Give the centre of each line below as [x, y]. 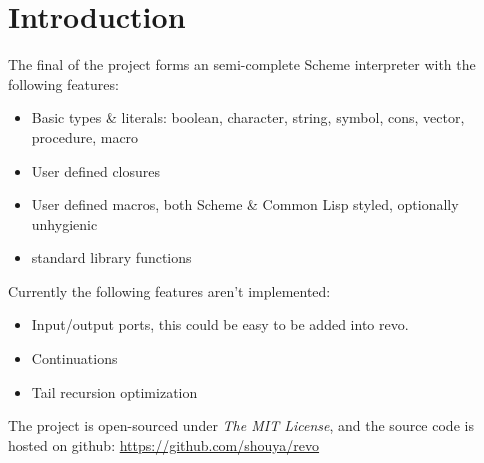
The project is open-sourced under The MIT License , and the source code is [241, 425]
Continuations [74, 358]
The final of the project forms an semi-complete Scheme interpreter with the [242, 64]
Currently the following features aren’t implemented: [169, 290]
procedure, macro [85, 136]
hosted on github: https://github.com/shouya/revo [164, 444]
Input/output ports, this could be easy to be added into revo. [220, 324]
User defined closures [96, 170]
